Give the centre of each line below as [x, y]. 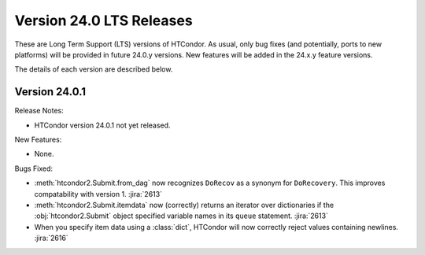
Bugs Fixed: [34, 168]
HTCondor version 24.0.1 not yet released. [102, 125]
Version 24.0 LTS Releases [103, 20]
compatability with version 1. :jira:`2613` [98, 194]
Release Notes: [39, 111]
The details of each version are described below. [94, 69]
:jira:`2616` [51, 238]
